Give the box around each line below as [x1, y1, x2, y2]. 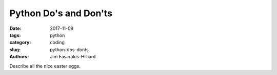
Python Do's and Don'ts [9, 8, 113, 19]
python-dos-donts [50, 46, 89, 53]
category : [9, 40, 31, 46]
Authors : [9, 54, 29, 60]
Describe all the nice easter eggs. [9, 63, 81, 69]
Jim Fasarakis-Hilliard [50, 54, 96, 60]
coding [50, 40, 65, 46]
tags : [9, 32, 21, 38]
